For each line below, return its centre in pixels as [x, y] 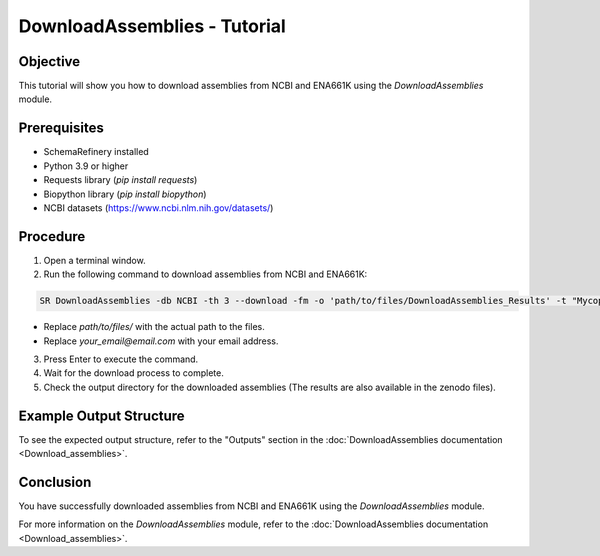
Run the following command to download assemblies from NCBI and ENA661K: [205, 274]
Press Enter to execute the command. [121, 359]
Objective [49, 61]
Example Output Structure [101, 415]
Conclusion [55, 481]
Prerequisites [61, 128]
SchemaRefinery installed [96, 152]
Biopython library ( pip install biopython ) [125, 194]
